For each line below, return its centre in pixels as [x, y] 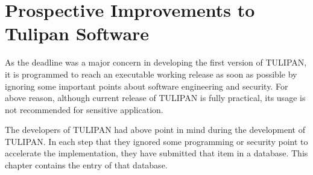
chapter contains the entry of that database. [86, 165]
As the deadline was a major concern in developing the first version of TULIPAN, [156, 62]
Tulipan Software [77, 33]
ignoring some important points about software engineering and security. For [147, 86]
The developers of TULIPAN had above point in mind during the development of [155, 130]
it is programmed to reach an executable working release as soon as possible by [151, 74]
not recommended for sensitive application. [84, 109]
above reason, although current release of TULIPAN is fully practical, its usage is [155, 98]
